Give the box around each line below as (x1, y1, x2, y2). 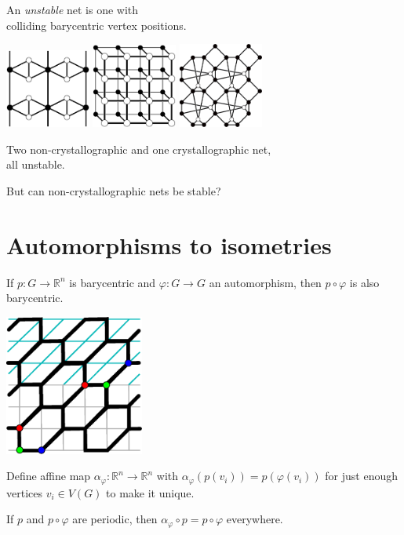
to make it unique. (106, 484, 195, 500)
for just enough (325, 468, 398, 484)
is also (349, 274, 380, 290)
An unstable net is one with (6, 2, 139, 17)
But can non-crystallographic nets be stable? (6, 182, 221, 198)
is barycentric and (69, 274, 156, 290)
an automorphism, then (209, 274, 322, 290)
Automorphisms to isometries (6, 228, 332, 260)
